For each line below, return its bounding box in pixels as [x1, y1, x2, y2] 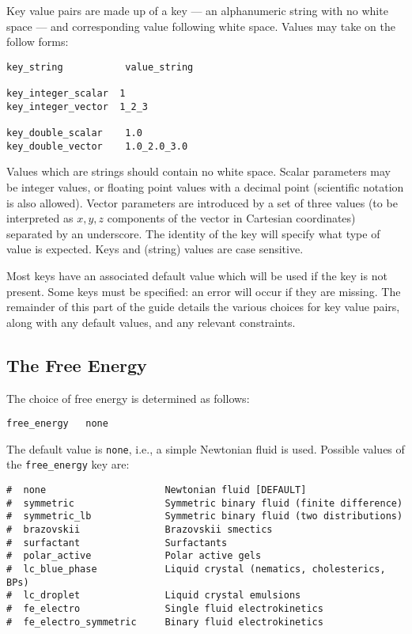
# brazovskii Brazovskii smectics [6, 524, 273, 536]
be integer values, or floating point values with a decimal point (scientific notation [6, 178, 404, 195]
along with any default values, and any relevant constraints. [6, 313, 296, 330]
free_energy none [6, 418, 108, 430]
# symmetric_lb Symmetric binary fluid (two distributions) [6, 511, 403, 522]
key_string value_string [6, 61, 194, 73]
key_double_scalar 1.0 [6, 127, 142, 139]
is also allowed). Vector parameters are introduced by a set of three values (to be [6, 194, 398, 211]
